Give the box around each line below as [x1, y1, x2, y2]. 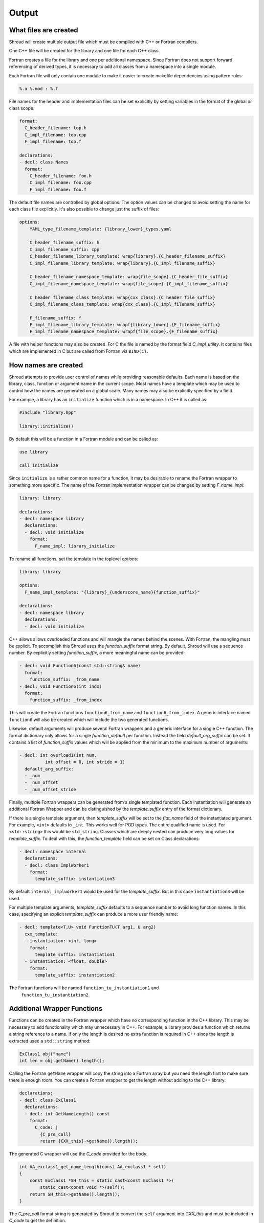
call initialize [19, 463, 59, 468]
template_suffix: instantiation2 [35, 973, 115, 978]
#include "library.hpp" [19, 409, 77, 415]
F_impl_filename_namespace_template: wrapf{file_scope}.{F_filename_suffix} [29, 329, 218, 335]
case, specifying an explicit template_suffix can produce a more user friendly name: [9, 911, 178, 917]
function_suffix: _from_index [29, 697, 102, 703]
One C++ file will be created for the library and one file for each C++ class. [9, 48, 160, 54]
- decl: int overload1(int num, [19, 752, 97, 758]
